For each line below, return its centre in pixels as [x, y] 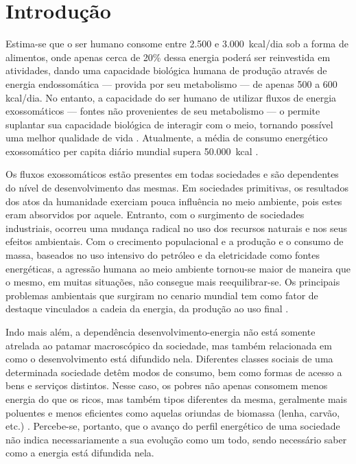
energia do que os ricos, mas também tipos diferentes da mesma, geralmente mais [176, 398]
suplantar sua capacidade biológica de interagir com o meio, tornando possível [169, 124]
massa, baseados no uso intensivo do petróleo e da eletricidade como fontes [163, 255]
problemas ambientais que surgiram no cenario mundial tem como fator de [162, 295]
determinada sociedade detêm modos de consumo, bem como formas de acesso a [174, 372]
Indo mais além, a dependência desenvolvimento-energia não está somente [161, 332]
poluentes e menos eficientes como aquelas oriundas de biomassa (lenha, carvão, [173, 412]
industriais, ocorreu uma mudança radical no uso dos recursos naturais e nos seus [177, 228]
